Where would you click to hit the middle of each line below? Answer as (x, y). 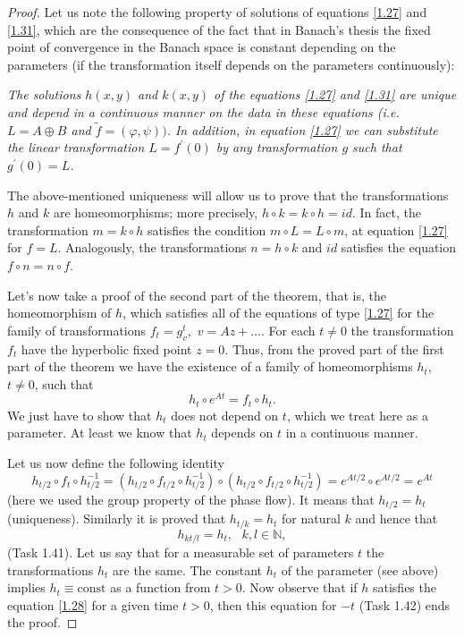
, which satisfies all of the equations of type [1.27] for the (278, 313)
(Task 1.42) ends (405, 604)
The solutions (44, 94)
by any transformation (277, 147)
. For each (288, 330)
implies (26, 587)
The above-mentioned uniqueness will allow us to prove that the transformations (228, 195)
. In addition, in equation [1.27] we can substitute (302, 129)
